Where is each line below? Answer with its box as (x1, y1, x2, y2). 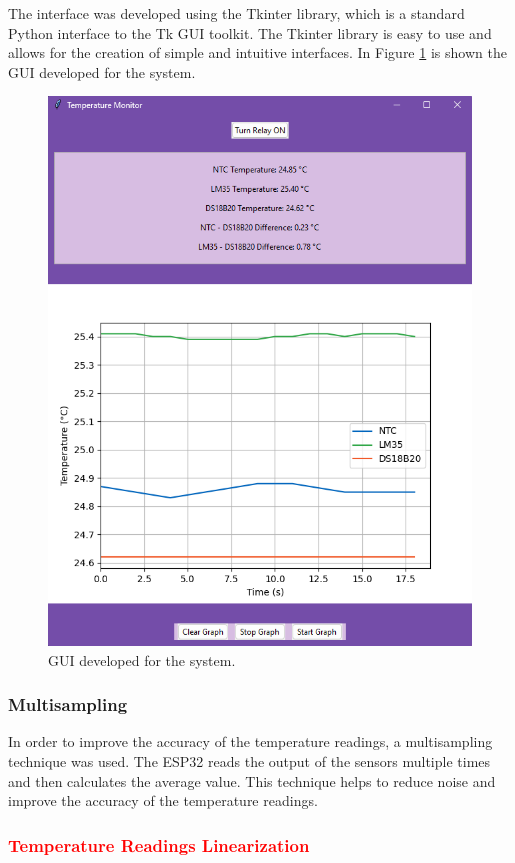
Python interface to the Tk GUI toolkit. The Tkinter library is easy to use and (8, 22, 492, 43)
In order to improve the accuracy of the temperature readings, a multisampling (8, 731, 493, 752)
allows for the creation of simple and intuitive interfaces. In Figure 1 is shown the (8, 42, 507, 63)
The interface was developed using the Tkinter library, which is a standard (8, 3, 465, 23)
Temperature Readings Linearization (8, 832, 310, 857)
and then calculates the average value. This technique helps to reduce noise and (8, 770, 496, 791)
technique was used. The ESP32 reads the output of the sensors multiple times (8, 750, 491, 771)
